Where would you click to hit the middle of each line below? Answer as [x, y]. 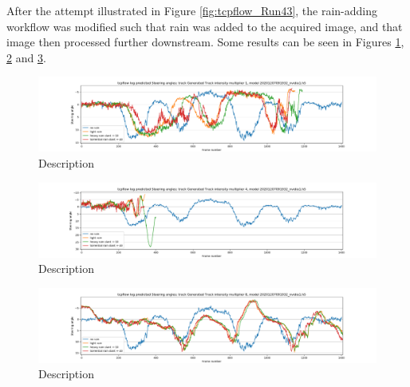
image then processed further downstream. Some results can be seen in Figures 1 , [205, 42]
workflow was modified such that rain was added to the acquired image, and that [205, 26]
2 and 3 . [26, 57]
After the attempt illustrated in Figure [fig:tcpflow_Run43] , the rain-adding [192, 10]
